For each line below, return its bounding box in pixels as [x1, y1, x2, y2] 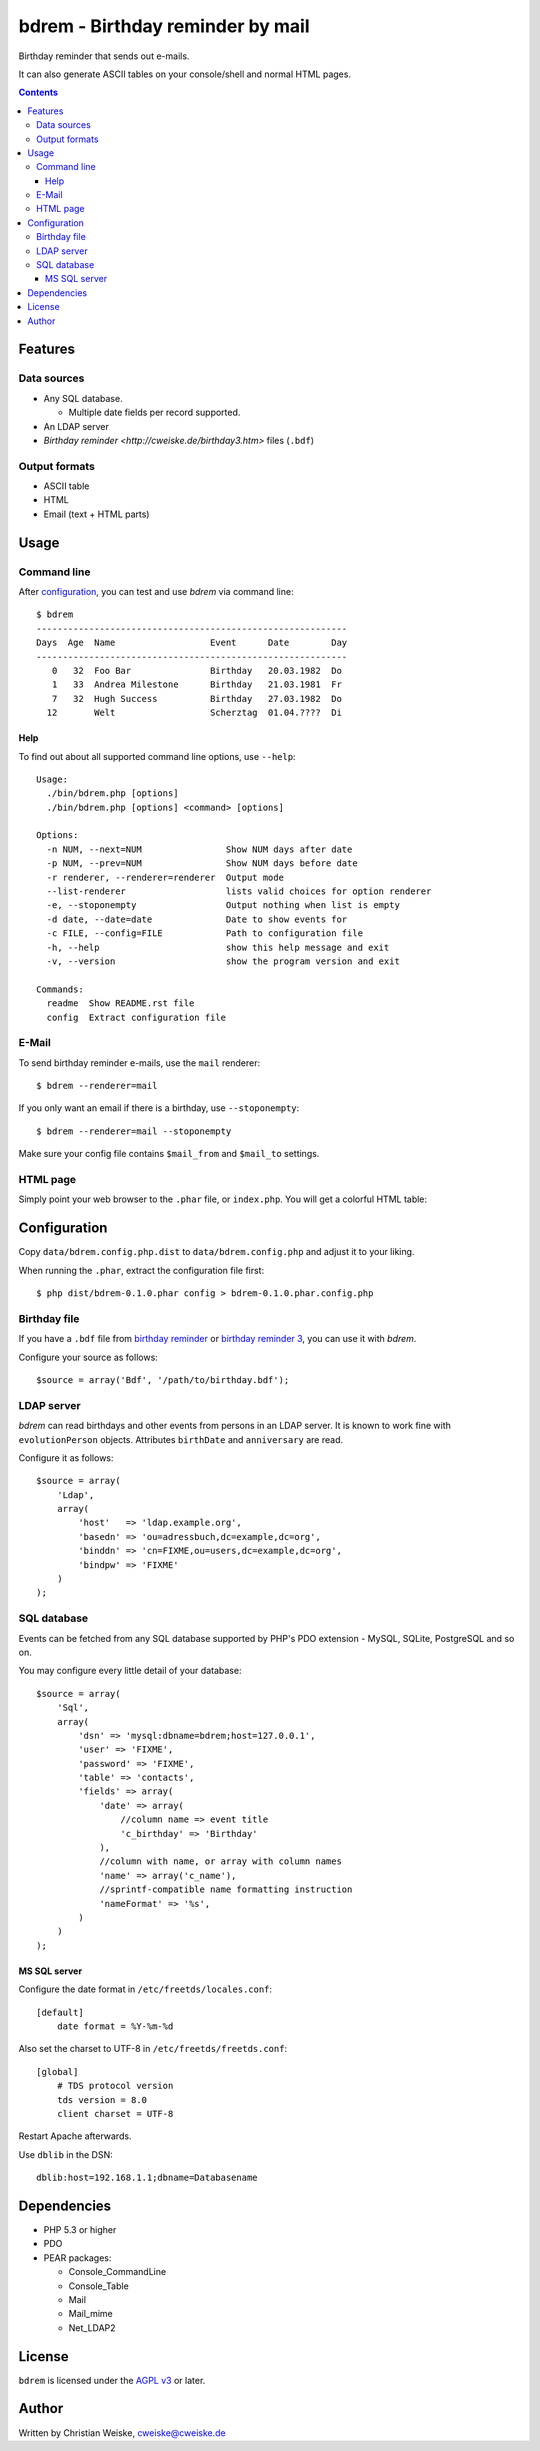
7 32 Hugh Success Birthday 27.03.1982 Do [51, 693, 342, 704]
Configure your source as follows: [18, 1351, 159, 1363]
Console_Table [68, 2280, 129, 2292]
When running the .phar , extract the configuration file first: [18, 1264, 265, 1276]
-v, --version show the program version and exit [46, 955, 400, 967]
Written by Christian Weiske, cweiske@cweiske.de [18, 2426, 227, 2439]
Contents [18, 86, 59, 99]
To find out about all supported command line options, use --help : [18, 750, 296, 762]
